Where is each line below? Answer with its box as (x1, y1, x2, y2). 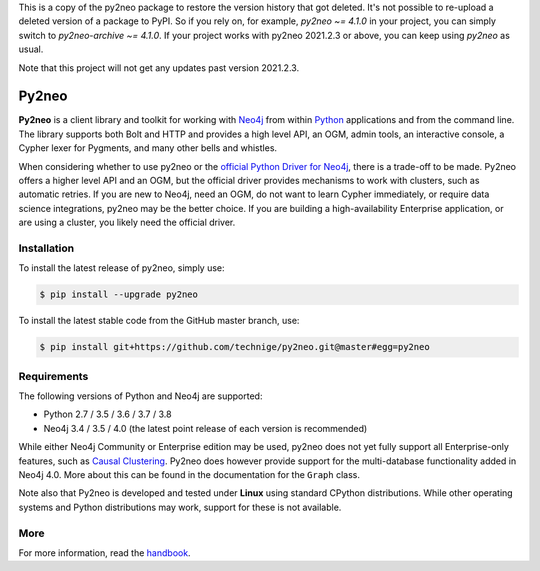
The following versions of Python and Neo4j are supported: (18, 390, 263, 402)
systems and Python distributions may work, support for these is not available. (18, 501, 342, 513)
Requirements (18, 369, 89, 383)
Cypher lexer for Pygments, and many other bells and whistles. (18, 142, 278, 154)
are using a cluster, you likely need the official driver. (18, 216, 236, 229)
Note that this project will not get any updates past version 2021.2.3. (18, 61, 300, 74)
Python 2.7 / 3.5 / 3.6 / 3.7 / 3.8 (43, 408, 172, 420)
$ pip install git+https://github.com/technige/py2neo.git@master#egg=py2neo (39, 341, 430, 353)
